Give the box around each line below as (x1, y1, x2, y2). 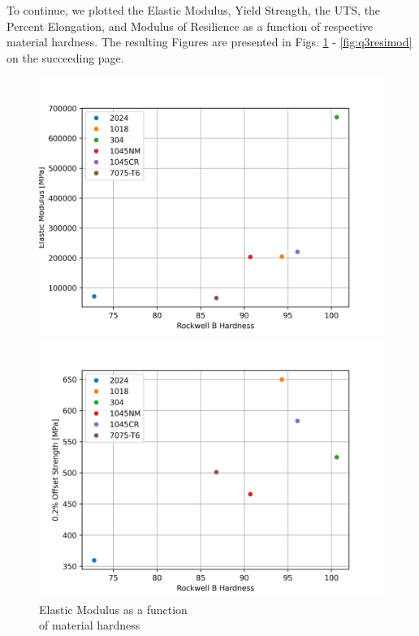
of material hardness (39, 617, 140, 634)
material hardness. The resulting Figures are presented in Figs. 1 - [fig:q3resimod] (6, 33, 413, 50)
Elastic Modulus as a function (39, 600, 188, 617)
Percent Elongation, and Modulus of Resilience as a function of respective (6, 17, 374, 34)
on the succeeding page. (6, 49, 124, 66)
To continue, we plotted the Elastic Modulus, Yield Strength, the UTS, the (6, 2, 381, 18)
